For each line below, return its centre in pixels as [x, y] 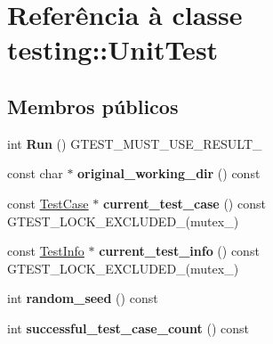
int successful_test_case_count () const [128, 328]
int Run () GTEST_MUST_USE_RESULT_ [135, 143]
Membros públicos [93, 106]
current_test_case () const [184, 203]
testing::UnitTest [113, 49]
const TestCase [48, 203]
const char [35, 173]
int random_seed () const [83, 298]
